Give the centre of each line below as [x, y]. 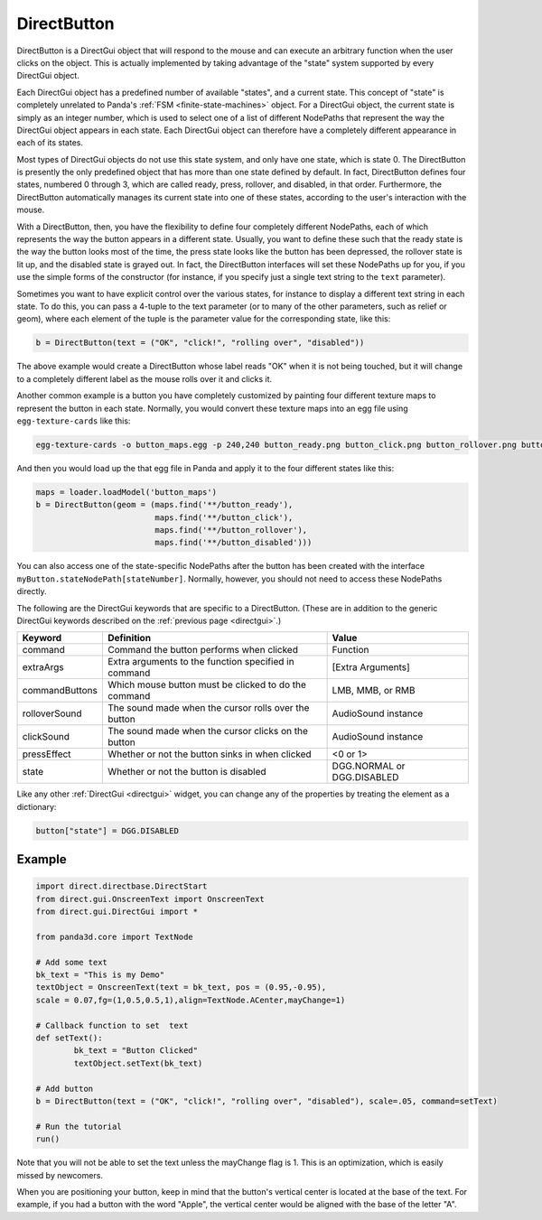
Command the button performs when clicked [202, 650]
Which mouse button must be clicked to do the [207, 685]
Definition [129, 638]
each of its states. [50, 143]
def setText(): [69, 1038]
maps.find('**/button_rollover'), [231, 530]
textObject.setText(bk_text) [138, 1063]
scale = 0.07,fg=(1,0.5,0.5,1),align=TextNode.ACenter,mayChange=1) [191, 1000]
